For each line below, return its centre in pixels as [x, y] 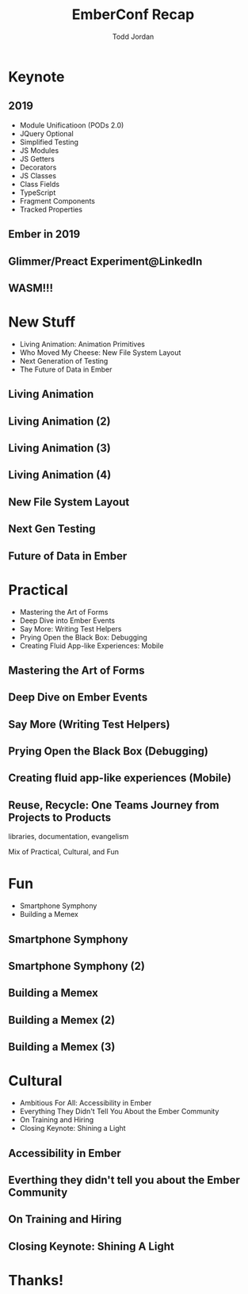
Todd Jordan [133, 36]
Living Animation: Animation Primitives [82, 344]
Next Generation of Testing [64, 361]
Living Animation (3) [59, 448]
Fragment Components [57, 200]
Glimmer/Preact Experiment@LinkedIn [105, 261]
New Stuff [42, 322]
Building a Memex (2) [62, 1020]
